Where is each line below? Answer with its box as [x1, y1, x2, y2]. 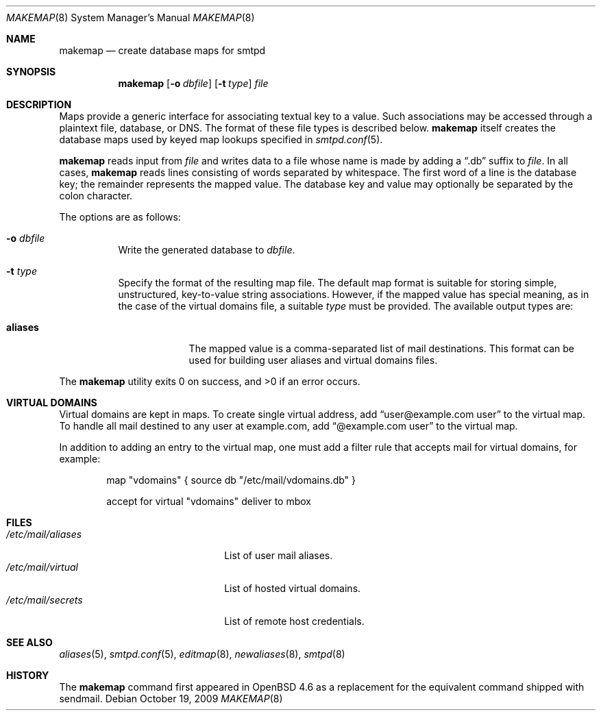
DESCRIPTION [6, 99, 72, 110]
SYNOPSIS [6, 66, 56, 77]
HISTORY [6, 669, 49, 681]
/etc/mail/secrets [6, 594, 83, 606]
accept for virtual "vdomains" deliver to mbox [106, 495, 311, 507]
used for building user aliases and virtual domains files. [188, 354, 438, 366]
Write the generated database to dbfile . [118, 244, 295, 256]
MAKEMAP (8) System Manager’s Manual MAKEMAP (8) [6, 12, 255, 23]
